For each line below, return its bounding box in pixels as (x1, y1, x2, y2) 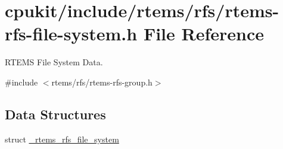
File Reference (143, 21, 265, 46)
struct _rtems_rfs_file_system (5, 132, 119, 145)
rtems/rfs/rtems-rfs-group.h (51, 75, 153, 88)
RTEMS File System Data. (5, 56, 103, 68)
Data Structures (5, 104, 106, 123)
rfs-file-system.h (5, 21, 138, 46)
